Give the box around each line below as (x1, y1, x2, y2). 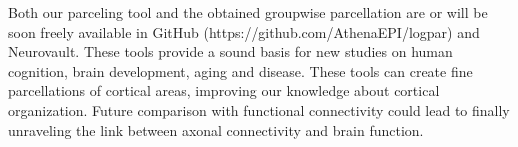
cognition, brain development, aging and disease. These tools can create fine (8, 60, 473, 81)
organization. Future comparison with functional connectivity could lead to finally (8, 99, 510, 120)
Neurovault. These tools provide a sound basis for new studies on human (8, 41, 453, 62)
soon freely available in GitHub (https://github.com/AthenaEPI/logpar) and (8, 21, 480, 42)
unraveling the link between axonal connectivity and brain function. (8, 119, 424, 140)
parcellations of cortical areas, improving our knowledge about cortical (8, 80, 440, 101)
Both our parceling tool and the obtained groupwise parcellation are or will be (8, 2, 488, 22)
